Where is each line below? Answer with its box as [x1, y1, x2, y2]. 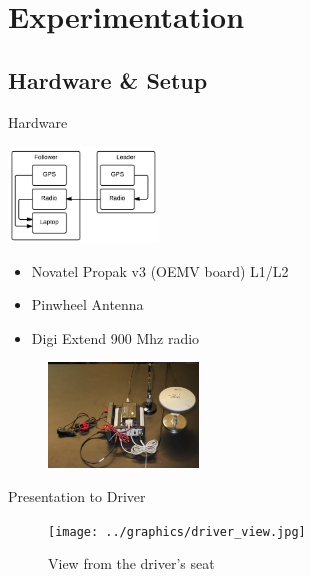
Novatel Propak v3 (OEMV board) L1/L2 [31, 260, 289, 281]
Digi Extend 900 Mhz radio [31, 327, 200, 348]
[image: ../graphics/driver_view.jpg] [48, 524, 306, 539]
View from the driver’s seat [48, 553, 215, 574]
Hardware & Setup [8, 64, 208, 95]
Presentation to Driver [8, 486, 146, 506]
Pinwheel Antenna [31, 294, 144, 315]
